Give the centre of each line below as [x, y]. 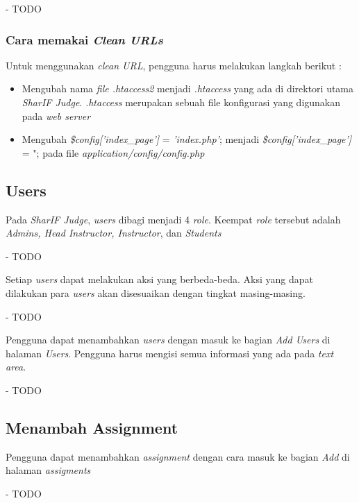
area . [16, 367]
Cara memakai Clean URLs [84, 39]
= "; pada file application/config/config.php [113, 152]
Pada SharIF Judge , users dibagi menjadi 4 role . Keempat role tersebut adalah [173, 219]
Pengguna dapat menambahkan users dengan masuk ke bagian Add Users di [168, 340]
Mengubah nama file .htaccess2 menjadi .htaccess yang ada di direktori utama [188, 88]
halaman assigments [48, 470]
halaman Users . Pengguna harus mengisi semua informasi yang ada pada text [170, 353]
